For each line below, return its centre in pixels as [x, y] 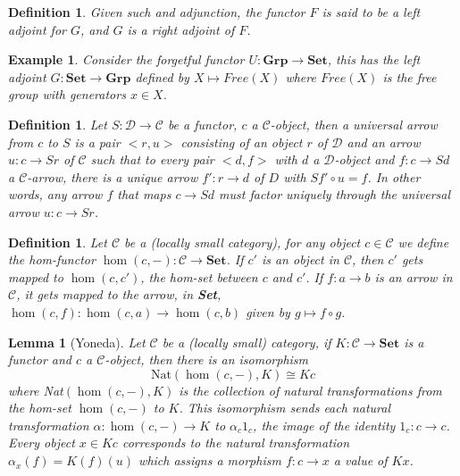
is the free [410, 76]
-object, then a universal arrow [354, 124]
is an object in [300, 259]
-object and [364, 159]
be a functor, [202, 124]
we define [423, 242]
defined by [162, 76]
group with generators [67, 94]
